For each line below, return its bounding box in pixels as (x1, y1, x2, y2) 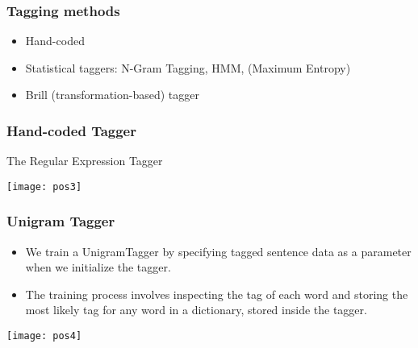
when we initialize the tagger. (25, 259, 171, 275)
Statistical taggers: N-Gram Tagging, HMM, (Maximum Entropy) (25, 59, 351, 76)
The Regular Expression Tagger (6, 152, 163, 169)
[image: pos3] (6, 180, 82, 193)
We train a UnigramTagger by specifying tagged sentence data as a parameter (25, 242, 412, 259)
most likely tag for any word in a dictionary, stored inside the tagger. (25, 301, 367, 318)
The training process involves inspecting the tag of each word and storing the (25, 285, 408, 302)
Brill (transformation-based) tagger (25, 86, 199, 103)
